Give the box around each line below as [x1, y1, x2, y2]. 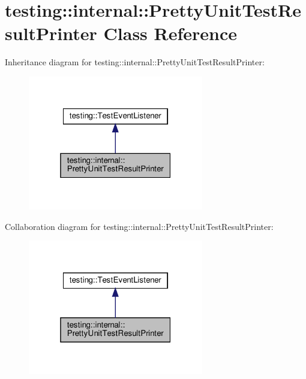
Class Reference [103, 21, 238, 46]
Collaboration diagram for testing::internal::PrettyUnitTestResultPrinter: [5, 220, 274, 232]
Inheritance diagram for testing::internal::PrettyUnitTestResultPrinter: [5, 56, 265, 68]
